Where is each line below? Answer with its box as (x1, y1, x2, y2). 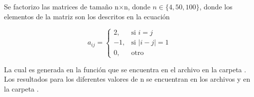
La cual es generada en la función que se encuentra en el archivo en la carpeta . (4, 64, 247, 74)
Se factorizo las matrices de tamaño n (4, 1, 119, 11)
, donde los (199, 1, 233, 11)
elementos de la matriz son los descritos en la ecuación (4, 11, 170, 21)
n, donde (124, 1, 150, 11)
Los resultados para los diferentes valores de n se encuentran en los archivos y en (4, 74, 251, 84)
